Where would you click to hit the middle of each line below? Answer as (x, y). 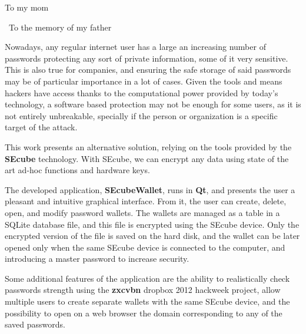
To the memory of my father (60, 27)
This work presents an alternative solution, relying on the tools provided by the (148, 146)
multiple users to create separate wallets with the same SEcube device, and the (147, 301)
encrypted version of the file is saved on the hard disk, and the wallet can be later (152, 236)
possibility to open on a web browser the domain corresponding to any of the (144, 313)
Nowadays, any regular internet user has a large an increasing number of (135, 47)
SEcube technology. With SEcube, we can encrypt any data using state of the (147, 158)
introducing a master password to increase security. (97, 259)
